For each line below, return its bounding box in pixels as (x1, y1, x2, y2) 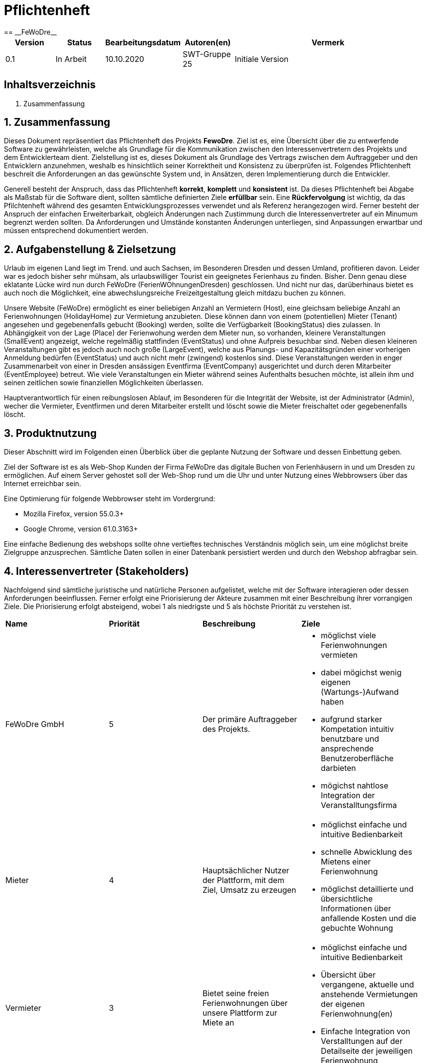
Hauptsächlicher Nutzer (202, 865, 290, 875)
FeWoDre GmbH (5, 719, 64, 729)
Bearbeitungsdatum (105, 37, 181, 47)
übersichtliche (321, 893, 373, 904)
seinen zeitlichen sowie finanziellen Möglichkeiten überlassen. (4, 378, 204, 387)
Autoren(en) (185, 37, 231, 47)
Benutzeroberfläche (321, 753, 394, 763)
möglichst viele (321, 630, 376, 640)
